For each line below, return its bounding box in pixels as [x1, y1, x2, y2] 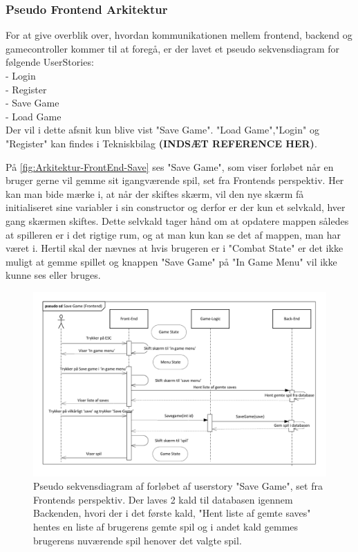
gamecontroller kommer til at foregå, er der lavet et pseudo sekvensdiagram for [6, 41, 340, 55]
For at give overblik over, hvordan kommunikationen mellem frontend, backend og [6, 28, 352, 42]
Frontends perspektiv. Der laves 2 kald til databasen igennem [33, 492, 293, 506]
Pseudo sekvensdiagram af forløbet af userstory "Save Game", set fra [33, 479, 323, 493]
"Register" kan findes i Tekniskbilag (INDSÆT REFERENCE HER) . [6, 136, 317, 150]
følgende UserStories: [6, 55, 94, 69]
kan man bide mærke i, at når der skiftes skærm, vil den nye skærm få [6, 186, 304, 201]
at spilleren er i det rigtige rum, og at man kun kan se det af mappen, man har [6, 227, 341, 241]
